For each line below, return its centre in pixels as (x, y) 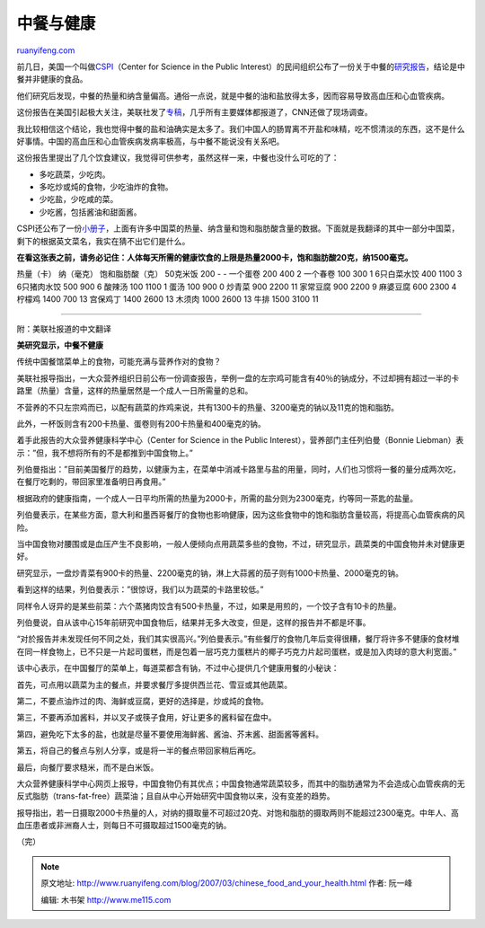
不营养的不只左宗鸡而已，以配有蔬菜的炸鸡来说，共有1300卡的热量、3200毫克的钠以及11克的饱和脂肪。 (208, 407)
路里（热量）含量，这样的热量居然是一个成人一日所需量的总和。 (135, 391)
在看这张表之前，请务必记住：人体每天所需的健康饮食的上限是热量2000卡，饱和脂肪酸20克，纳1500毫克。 (215, 258)
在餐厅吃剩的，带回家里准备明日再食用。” (91, 482)
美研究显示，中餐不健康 (60, 345)
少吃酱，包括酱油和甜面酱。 (90, 212)
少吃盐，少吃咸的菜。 (79, 199)
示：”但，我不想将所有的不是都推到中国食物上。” (105, 453)
